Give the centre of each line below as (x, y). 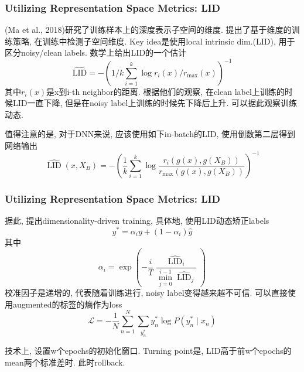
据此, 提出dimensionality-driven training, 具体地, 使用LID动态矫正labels (137, 221)
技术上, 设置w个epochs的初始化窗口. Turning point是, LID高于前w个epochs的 (148, 351)
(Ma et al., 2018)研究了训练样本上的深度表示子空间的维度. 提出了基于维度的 (148, 30)
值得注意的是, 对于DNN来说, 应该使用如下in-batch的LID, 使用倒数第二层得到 (150, 134)
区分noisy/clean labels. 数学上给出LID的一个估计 (96, 52)
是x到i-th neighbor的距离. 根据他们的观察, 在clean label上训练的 (165, 91)
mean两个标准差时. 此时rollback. (65, 362)
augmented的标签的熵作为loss (67, 304)
